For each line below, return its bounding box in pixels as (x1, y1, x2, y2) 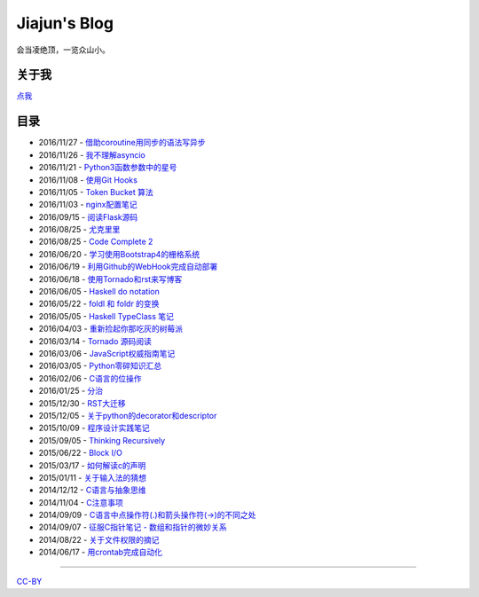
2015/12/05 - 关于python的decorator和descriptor (38, 410, 217, 420)
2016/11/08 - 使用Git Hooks (38, 174, 137, 185)
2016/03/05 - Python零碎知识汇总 (38, 360, 162, 372)
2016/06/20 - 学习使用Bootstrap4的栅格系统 (38, 248, 200, 259)
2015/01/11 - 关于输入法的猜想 (38, 472, 146, 483)
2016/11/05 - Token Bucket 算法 (38, 186, 154, 197)
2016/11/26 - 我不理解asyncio (38, 149, 145, 160)
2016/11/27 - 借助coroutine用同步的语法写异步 (38, 137, 206, 148)
